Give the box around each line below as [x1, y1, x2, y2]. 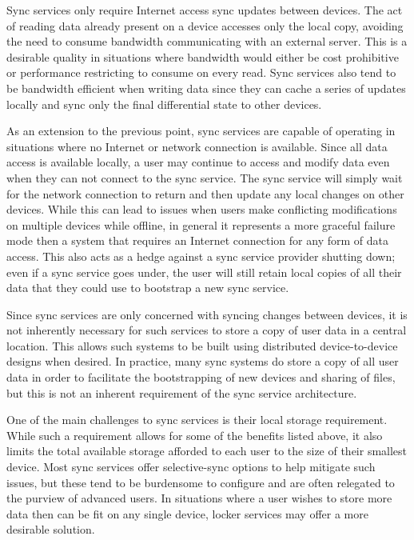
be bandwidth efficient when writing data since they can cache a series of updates [6, 79, 406, 96]
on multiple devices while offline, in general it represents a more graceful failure [6, 216, 396, 233]
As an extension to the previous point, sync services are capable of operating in [6, 122, 396, 139]
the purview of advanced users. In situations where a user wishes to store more [6, 490, 392, 506]
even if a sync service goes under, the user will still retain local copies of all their [6, 263, 402, 280]
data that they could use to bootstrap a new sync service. [6, 279, 289, 296]
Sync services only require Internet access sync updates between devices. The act [6, 2, 403, 18]
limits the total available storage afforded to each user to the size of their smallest [6, 442, 408, 459]
